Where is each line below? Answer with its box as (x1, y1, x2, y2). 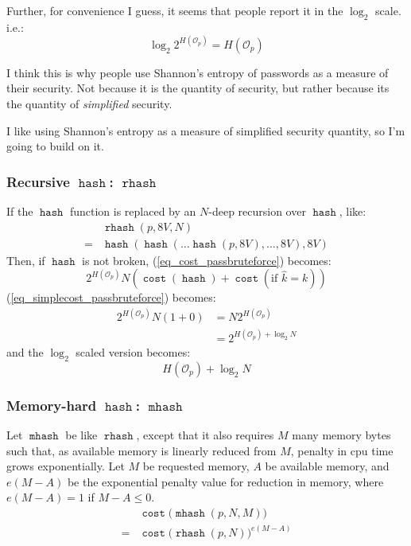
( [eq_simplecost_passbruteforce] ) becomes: (6, 289, 216, 306)
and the (6, 343, 44, 360)
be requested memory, (142, 458, 250, 474)
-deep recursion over (208, 203, 306, 220)
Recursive (6, 171, 70, 191)
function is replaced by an (69, 203, 196, 220)
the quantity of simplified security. (6, 96, 173, 112)
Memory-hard (6, 395, 97, 415)
